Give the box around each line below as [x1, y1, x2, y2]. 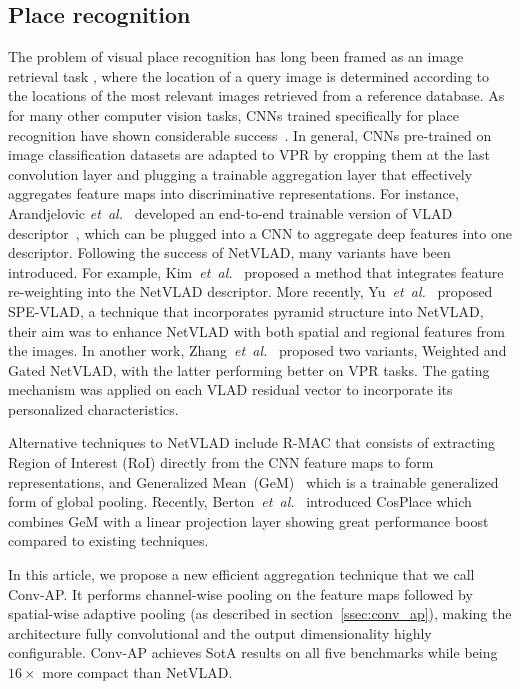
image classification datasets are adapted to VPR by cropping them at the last [8, 144, 490, 165]
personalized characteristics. [8, 398, 179, 419]
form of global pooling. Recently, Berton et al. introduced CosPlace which [8, 491, 472, 512]
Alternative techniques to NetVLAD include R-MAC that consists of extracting [8, 432, 496, 453]
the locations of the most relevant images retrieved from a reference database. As [8, 85, 505, 106]
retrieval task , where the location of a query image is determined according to [8, 65, 490, 86]
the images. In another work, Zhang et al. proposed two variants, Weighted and [8, 340, 507, 361]
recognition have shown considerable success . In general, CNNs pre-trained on [8, 124, 492, 145]
